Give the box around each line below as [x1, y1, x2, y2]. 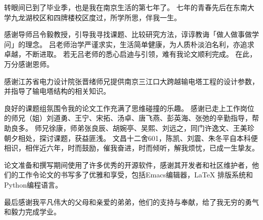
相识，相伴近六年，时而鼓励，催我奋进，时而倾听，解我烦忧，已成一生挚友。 [4, 142, 259, 153]
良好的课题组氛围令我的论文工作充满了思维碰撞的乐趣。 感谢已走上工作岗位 [4, 102, 254, 113]
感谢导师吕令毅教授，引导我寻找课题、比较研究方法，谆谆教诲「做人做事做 [4, 29, 252, 40]
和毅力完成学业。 [4, 206, 61, 217]
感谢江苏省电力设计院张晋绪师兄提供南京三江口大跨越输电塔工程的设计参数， [4, 76, 259, 86]
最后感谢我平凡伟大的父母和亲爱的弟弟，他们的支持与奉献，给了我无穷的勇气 [4, 196, 259, 207]
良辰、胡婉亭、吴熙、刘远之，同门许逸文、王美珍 [91, 122, 254, 133]
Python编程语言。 [4, 179, 62, 190]
